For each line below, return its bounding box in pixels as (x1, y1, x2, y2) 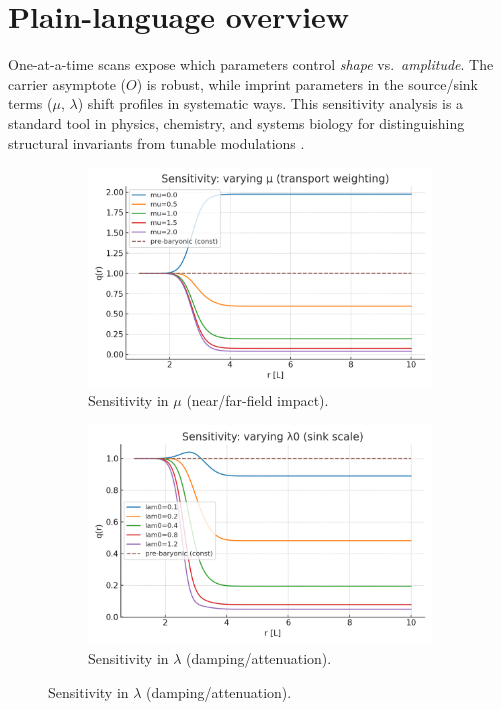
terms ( (8, 93, 53, 114)
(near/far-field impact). (186, 390, 329, 411)
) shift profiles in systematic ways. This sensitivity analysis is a (77, 93, 464, 114)
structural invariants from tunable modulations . (8, 132, 305, 153)
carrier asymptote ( (8, 73, 127, 94)
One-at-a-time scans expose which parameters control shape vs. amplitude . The (8, 54, 494, 75)
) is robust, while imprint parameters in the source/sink (136, 73, 478, 94)
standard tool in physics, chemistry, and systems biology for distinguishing (8, 112, 465, 133)
